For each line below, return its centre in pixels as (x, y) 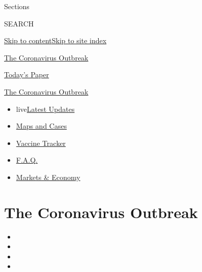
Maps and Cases (41, 126)
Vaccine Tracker (41, 143)
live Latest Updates (45, 109)
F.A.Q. (27, 160)
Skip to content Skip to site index (55, 40)
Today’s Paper (27, 74)
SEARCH (19, 23)
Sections (17, 6)
